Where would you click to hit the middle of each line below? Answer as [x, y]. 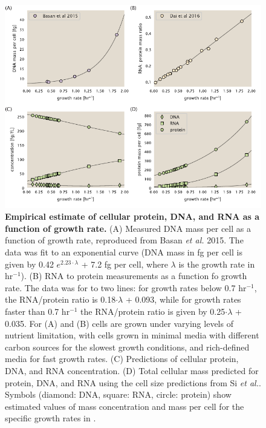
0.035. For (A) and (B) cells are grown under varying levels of [119, 323]
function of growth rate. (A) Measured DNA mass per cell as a [128, 228]
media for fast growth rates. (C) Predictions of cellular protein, [122, 359]
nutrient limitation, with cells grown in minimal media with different [132, 335]
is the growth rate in [217, 264]
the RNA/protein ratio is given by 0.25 [153, 311]
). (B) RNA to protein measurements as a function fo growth [134, 276]
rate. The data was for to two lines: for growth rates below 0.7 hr [126, 287]
